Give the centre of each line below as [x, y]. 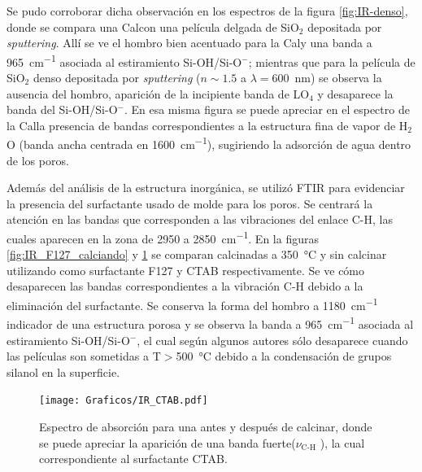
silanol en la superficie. [63, 371]
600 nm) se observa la [327, 78]
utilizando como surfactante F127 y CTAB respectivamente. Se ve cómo [186, 270]
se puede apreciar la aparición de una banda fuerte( [167, 442]
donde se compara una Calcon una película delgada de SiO [153, 26]
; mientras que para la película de [332, 61]
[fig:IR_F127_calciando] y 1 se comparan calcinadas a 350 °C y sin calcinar [197, 254]
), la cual [342, 442]
